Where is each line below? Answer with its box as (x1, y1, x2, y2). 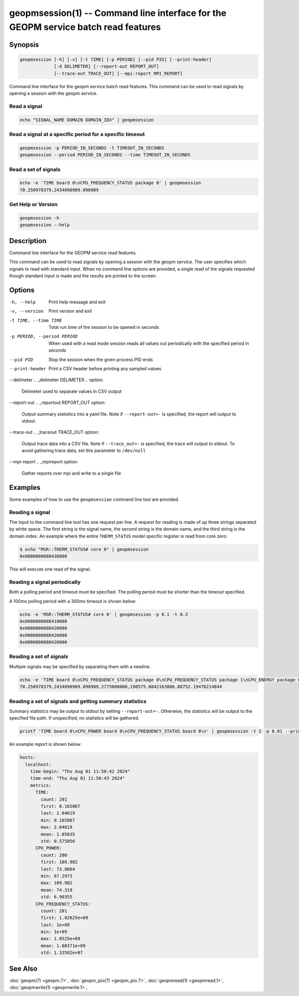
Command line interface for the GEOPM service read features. (9, 250, 137, 256)
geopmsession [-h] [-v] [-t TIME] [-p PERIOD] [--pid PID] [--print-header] (19, 56, 212, 62)
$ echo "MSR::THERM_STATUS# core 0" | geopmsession (19, 546, 149, 552)
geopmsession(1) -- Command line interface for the (9, 7, 227, 18)
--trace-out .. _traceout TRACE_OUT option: (9, 429, 99, 435)
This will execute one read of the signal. (9, 566, 91, 572)
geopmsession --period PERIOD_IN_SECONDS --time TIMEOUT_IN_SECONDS (19, 152, 191, 158)
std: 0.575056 (40, 839, 75, 844)
